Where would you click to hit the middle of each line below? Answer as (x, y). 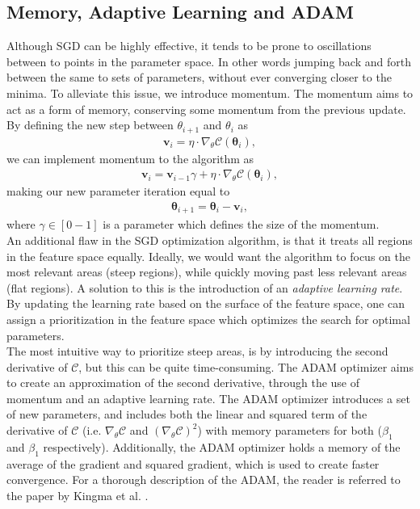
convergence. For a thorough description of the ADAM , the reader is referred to (204, 480)
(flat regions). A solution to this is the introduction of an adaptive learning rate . (205, 287)
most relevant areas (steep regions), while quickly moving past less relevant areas (207, 272)
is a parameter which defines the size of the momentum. (241, 224)
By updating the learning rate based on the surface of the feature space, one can (206, 303)
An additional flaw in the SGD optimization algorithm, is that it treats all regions (210, 240)
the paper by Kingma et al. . (78, 495)
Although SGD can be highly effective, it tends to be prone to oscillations (189, 46)
